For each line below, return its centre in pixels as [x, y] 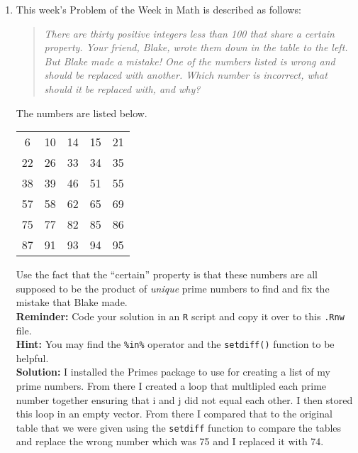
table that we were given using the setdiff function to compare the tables [179, 427]
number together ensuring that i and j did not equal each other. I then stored [184, 399]
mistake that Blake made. [72, 302]
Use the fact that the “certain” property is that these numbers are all [167, 274]
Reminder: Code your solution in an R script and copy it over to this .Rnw [180, 316]
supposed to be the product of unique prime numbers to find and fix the [173, 288]
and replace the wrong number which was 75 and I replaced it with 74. [170, 441]
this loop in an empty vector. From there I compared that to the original [174, 414]
